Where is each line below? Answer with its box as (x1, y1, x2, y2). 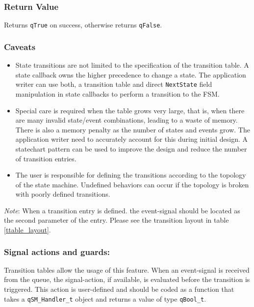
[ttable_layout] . (4, 225, 51, 235)
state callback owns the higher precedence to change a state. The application (15, 69, 246, 79)
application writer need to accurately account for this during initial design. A (15, 134, 248, 144)
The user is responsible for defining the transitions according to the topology (15, 170, 246, 180)
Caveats (4, 40, 36, 52)
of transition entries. (15, 153, 76, 163)
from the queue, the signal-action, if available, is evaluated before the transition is (4, 274, 250, 284)
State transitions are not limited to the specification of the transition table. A (15, 60, 249, 70)
